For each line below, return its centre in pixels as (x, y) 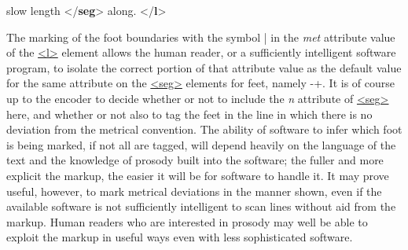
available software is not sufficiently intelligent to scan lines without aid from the (201, 206)
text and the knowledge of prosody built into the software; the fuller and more (195, 160)
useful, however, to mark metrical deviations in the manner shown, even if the (194, 191)
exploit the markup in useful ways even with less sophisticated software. (180, 237)
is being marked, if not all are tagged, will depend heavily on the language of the (201, 144)
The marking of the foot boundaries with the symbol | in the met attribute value (201, 37)
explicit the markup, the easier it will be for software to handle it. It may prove (198, 175)
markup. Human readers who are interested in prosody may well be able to (187, 221)
